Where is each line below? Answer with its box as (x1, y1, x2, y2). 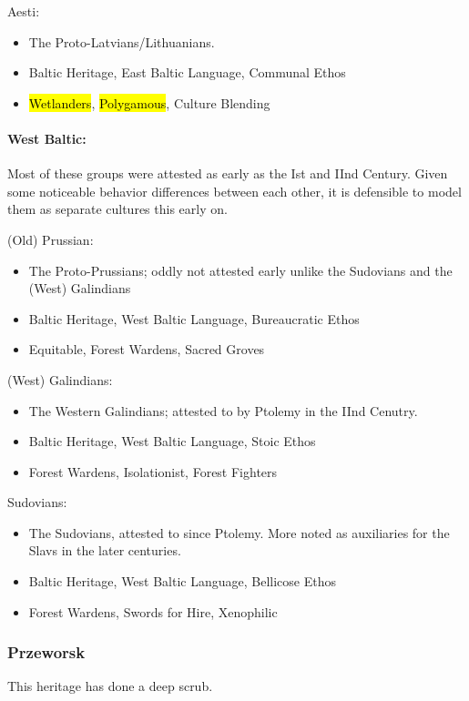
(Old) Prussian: (7, 229, 94, 249)
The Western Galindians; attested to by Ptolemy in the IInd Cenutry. (28, 401, 418, 420)
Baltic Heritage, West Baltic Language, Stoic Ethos (28, 432, 316, 451)
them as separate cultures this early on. (7, 199, 228, 218)
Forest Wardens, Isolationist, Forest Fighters (28, 462, 278, 481)
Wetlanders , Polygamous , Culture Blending (28, 93, 270, 112)
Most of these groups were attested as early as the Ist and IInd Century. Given (7, 164, 448, 183)
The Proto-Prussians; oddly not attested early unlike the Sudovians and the (28, 260, 453, 279)
